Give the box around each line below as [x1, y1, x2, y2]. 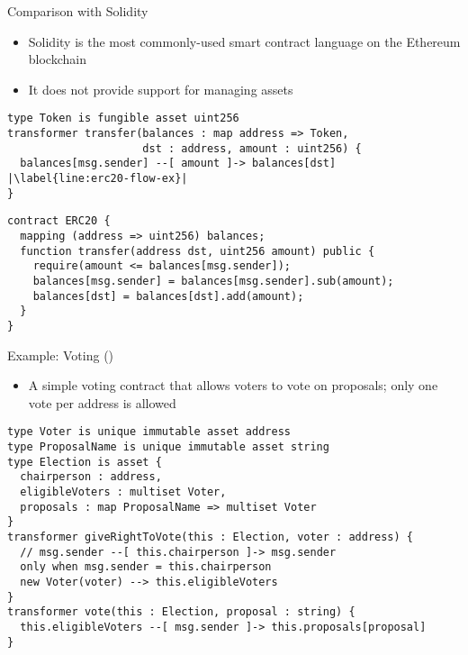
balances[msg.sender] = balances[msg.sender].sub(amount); [32, 274, 394, 287]
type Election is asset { [7, 455, 162, 469]
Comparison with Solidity [7, 2, 148, 20]
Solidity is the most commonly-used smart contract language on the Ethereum [28, 32, 461, 50]
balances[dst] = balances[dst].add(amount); [32, 289, 304, 303]
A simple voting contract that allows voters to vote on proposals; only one [28, 376, 438, 395]
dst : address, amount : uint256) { [142, 141, 362, 155]
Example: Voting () [7, 345, 114, 364]
